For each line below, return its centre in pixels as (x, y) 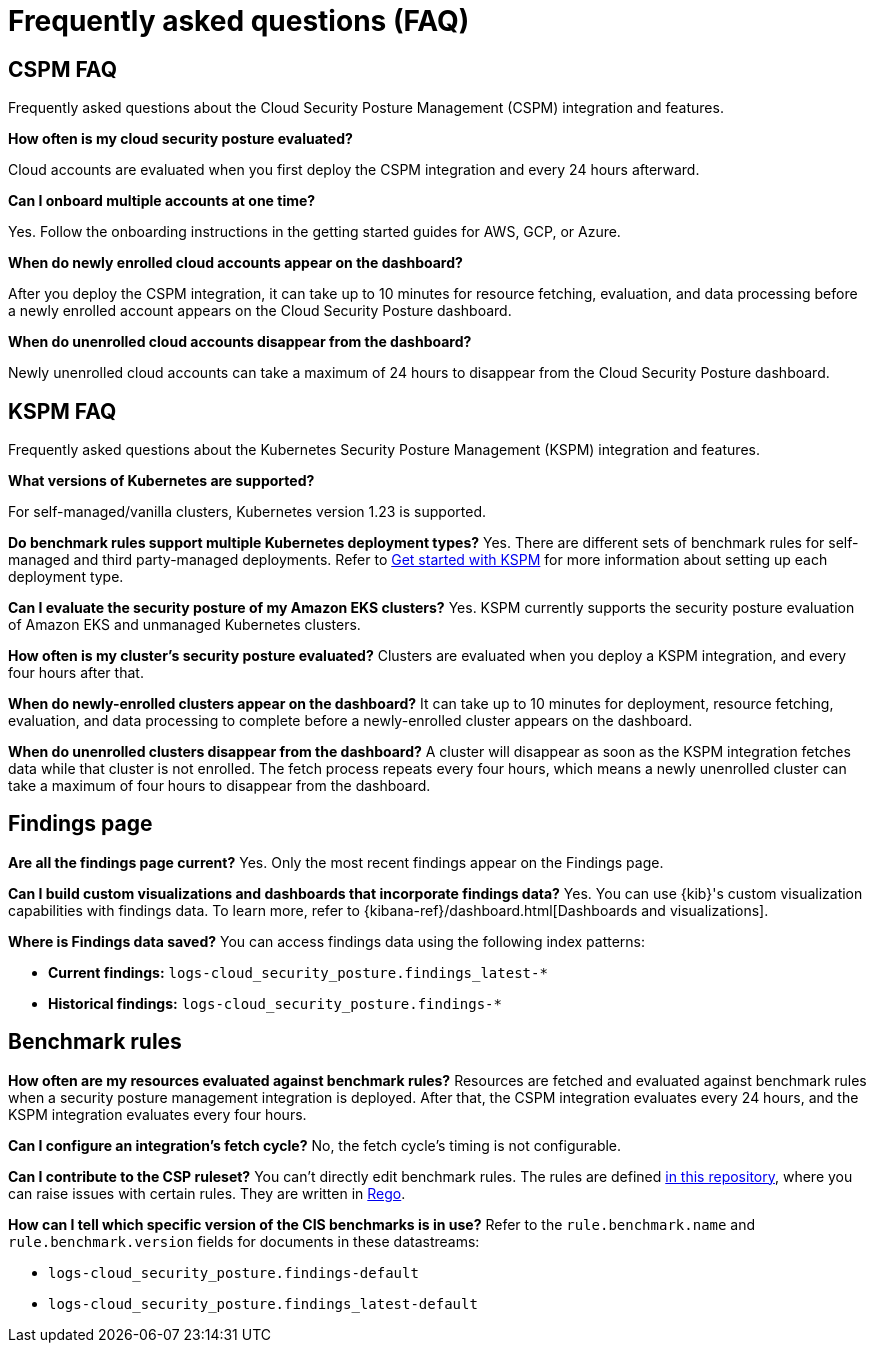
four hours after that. (76, 673)
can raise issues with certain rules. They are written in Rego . (207, 1193)
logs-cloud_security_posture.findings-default (233, 1272)
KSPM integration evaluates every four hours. (157, 1114)
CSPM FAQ (62, 69)
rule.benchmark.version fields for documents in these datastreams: (244, 1241)
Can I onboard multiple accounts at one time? (162, 201)
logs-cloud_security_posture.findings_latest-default (263, 1303)
